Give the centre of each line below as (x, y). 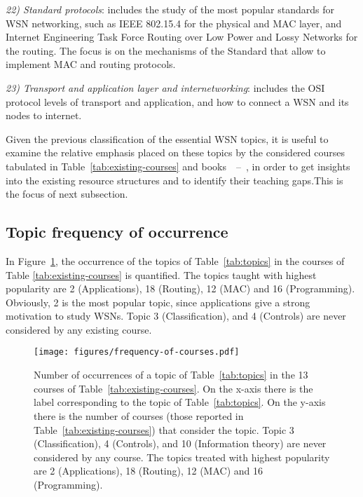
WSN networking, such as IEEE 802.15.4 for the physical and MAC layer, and (174, 23)
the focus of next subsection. (67, 194)
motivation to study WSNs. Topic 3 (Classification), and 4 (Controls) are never (176, 316)
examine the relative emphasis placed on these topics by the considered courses (175, 152)
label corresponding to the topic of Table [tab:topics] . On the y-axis (180, 402)
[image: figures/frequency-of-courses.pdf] (137, 352)
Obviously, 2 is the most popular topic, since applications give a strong (158, 302)
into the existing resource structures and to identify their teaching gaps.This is (174, 180)
